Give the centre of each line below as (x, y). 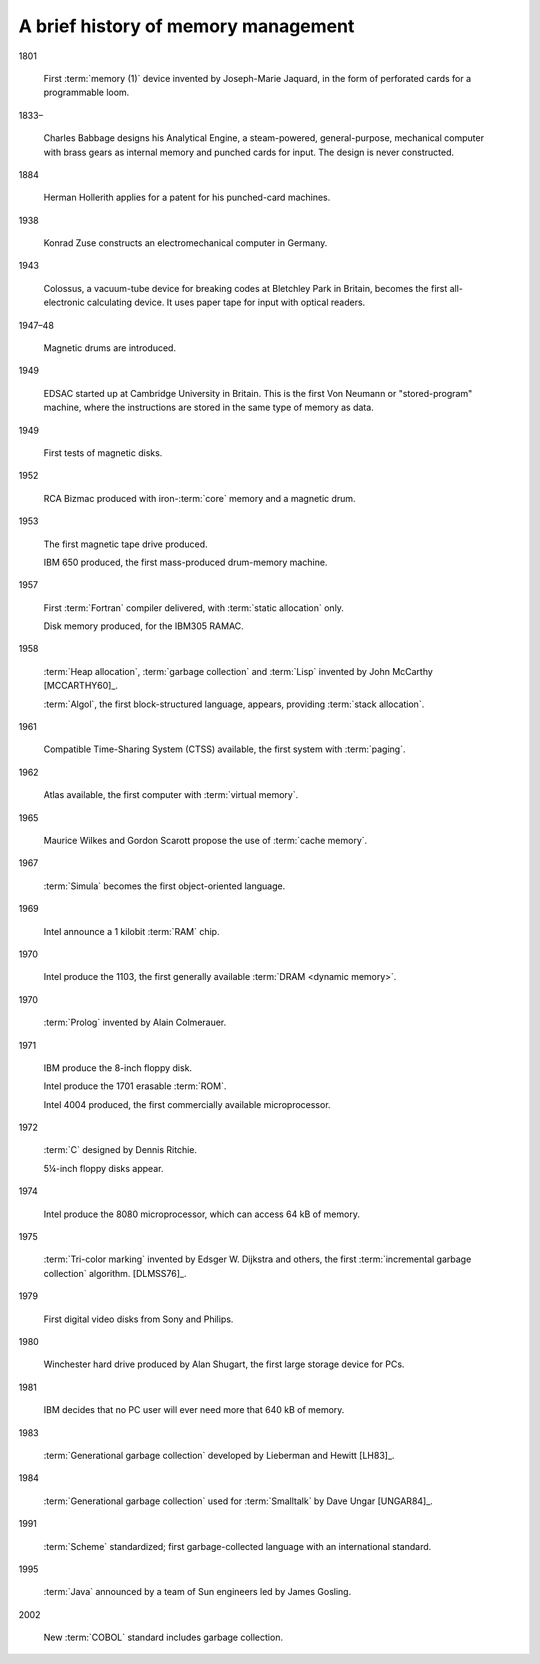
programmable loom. (86, 92)
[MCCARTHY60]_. (81, 686)
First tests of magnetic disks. (103, 452)
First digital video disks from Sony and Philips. (138, 1319)
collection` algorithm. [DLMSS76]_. (115, 1273)
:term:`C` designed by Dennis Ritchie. (120, 1150)
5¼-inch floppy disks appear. (103, 1168)
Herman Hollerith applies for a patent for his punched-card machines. (187, 197)
